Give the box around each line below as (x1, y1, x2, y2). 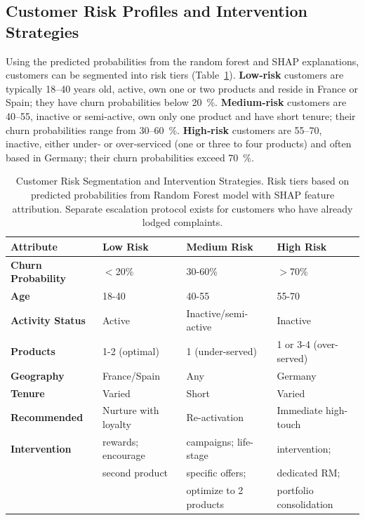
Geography (11, 368, 65, 382)
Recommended (11, 410, 84, 425)
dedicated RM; (277, 465, 340, 480)
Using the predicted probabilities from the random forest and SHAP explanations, (6, 53, 359, 68)
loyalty (102, 417, 131, 431)
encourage (102, 448, 145, 462)
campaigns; (186, 434, 234, 448)
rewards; (102, 434, 139, 448)
